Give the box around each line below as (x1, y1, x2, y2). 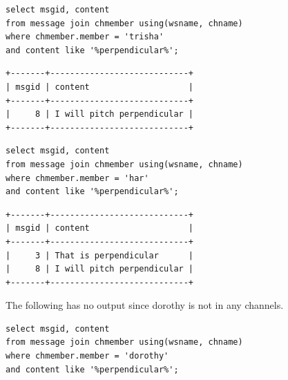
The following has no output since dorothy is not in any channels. (6, 298, 284, 312)
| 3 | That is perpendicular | (6, 250, 194, 260)
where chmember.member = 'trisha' (6, 32, 164, 42)
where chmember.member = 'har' (6, 173, 149, 183)
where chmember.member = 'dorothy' (6, 351, 169, 361)
